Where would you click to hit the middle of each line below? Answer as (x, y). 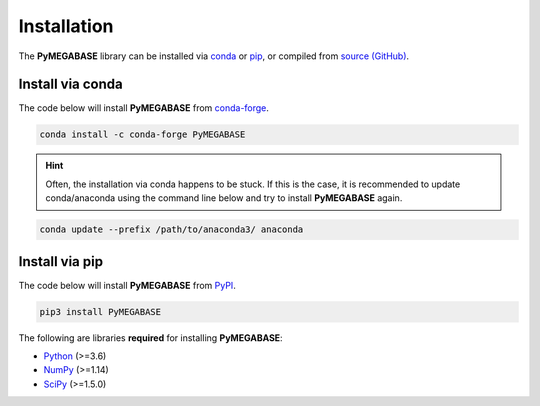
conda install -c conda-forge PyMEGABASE (142, 134)
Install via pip (61, 261)
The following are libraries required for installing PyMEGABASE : (151, 337)
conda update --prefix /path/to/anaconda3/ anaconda (171, 229)
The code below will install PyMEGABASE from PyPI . (127, 285)
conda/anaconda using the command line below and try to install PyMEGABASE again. (224, 198)
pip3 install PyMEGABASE (100, 311)
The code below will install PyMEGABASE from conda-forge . (144, 108)
